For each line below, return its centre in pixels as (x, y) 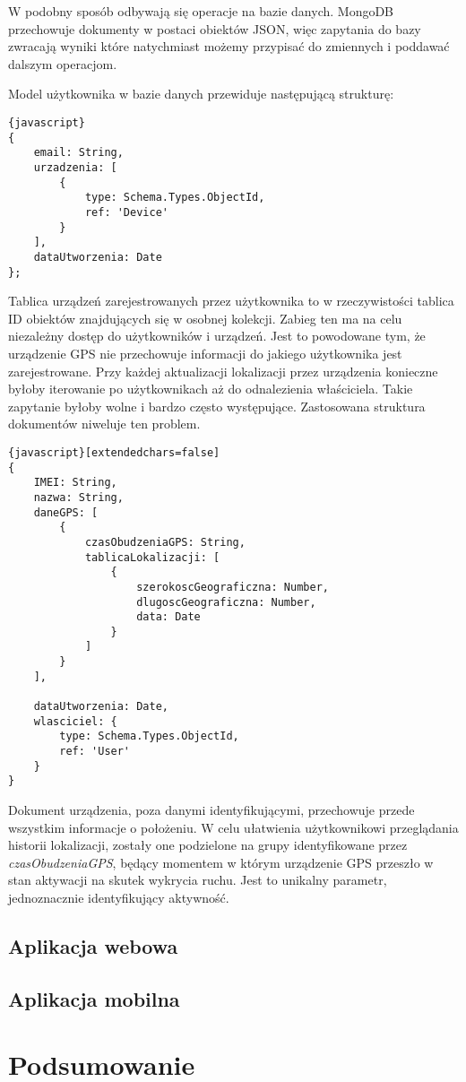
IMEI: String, (75, 483)
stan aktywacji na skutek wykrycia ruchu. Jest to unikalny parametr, (198, 880)
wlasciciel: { (75, 721)
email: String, (78, 153)
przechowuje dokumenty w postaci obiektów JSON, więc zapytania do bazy (215, 28)
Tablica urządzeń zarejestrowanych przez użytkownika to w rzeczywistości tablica (231, 301)
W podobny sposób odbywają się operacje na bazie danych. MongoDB (201, 11)
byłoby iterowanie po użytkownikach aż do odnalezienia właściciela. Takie (211, 389)
